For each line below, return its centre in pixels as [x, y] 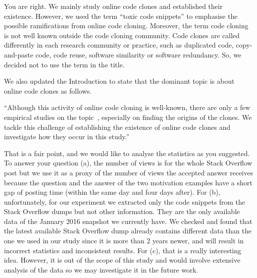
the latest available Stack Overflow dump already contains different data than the [128, 231]
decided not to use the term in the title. [64, 64]
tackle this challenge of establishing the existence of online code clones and [117, 127]
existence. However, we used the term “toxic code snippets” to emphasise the [121, 16]
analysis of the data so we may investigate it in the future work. [101, 269]
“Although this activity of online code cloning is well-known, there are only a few [127, 107]
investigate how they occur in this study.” [67, 137]
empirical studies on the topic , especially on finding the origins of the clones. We [128, 117]
